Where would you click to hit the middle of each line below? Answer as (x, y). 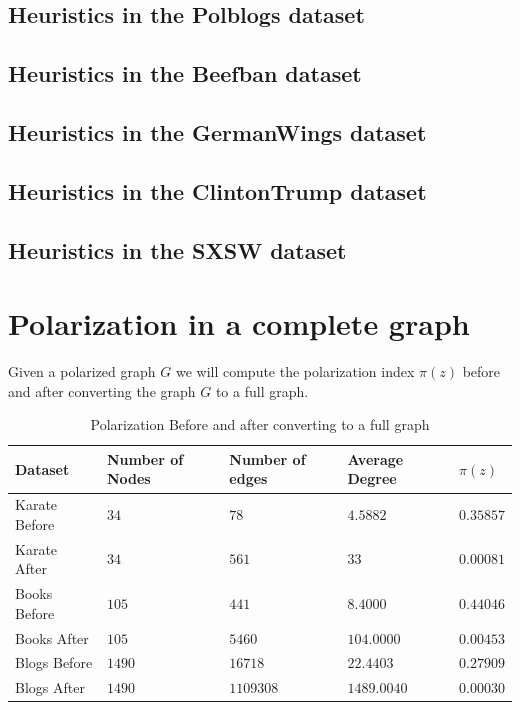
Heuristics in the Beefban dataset (185, 73)
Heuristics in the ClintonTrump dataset (217, 190)
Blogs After (50, 687)
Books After (52, 637)
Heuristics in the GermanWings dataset (217, 131)
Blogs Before (54, 662)
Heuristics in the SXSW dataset (177, 249)
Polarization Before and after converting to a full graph (260, 424)
